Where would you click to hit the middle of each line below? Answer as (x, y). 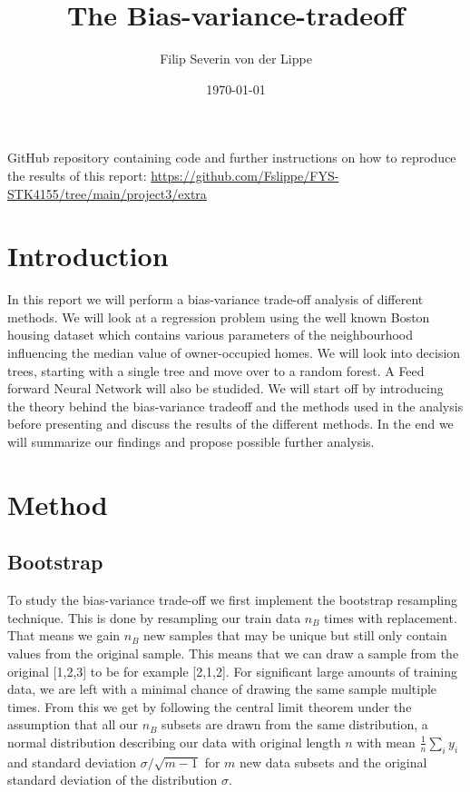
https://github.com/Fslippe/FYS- (245, 175)
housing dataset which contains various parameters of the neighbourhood (211, 335)
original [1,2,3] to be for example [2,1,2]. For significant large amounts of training (233, 671)
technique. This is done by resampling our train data (154, 617)
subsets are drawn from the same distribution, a (295, 724)
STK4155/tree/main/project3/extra (107, 193)
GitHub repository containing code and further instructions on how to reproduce (232, 158)
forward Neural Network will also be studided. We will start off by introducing (225, 388)
